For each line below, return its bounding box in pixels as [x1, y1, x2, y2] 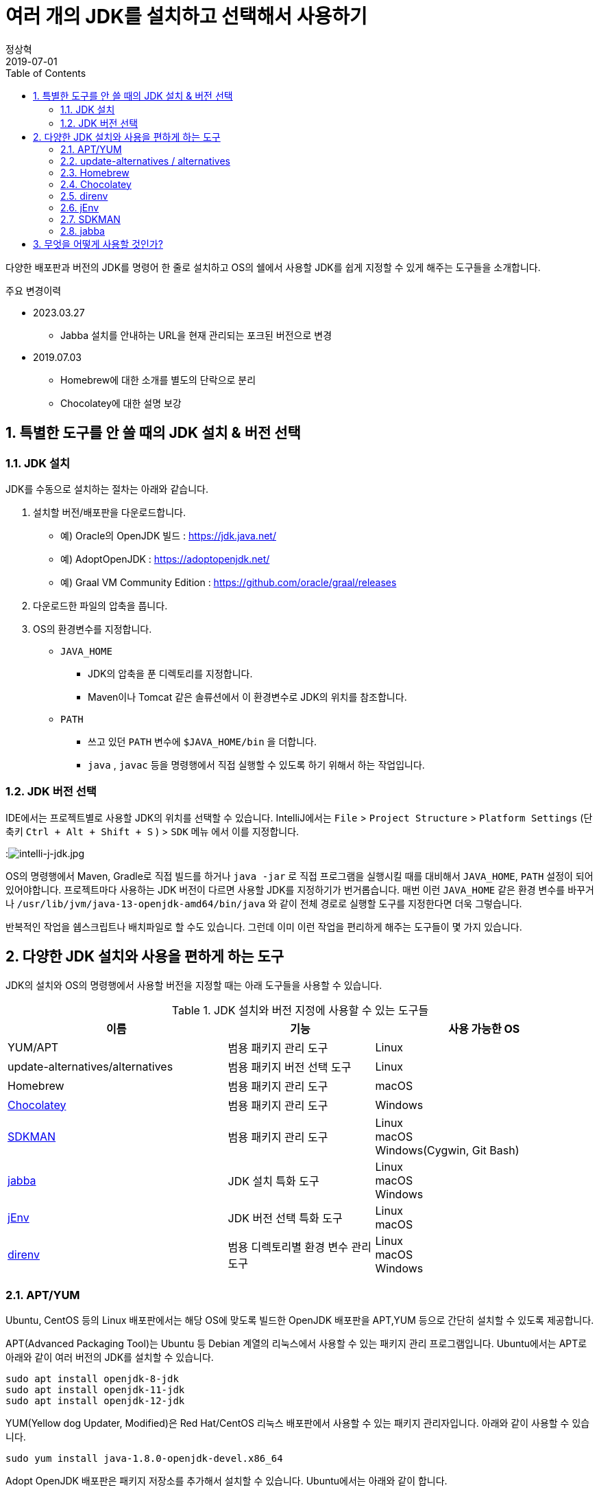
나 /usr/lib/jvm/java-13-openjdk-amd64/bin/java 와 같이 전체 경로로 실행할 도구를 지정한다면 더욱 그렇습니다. [5, 897, 522, 909]
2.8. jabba [60, 224, 105, 237]
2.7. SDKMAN [60, 213, 121, 225]
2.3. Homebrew [60, 166, 130, 178]
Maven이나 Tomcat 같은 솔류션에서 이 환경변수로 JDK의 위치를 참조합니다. [88, 690, 407, 703]
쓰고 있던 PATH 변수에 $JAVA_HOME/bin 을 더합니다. [88, 735, 317, 747]
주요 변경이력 [5, 284, 62, 296]
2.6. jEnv [60, 201, 99, 213]
